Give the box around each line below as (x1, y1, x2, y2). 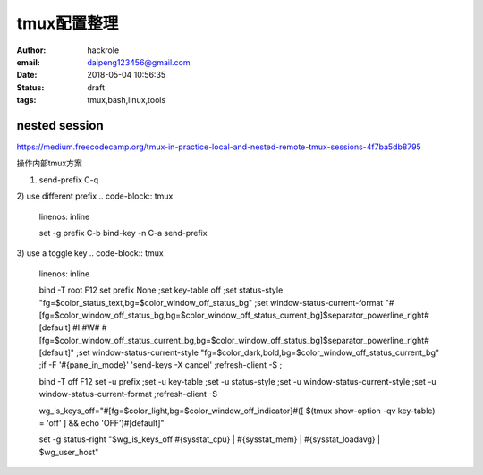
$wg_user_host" (38, 446, 99, 457)
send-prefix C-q (38, 174, 98, 185)
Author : (16, 45, 47, 55)
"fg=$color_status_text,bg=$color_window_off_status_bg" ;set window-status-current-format (38, 297, 384, 308)
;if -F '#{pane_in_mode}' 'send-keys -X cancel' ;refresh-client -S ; (38, 360, 283, 370)
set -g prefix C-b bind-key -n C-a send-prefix (38, 227, 208, 238)
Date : (16, 70, 38, 81)
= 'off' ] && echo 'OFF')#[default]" (38, 418, 165, 428)
